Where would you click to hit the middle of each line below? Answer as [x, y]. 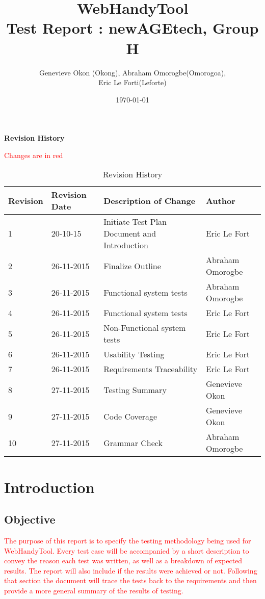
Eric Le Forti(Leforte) [132, 82]
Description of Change [150, 200]
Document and [130, 233]
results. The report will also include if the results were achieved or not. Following [131, 570]
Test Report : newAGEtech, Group [132, 28]
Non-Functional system [145, 328]
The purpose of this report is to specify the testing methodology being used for [128, 541]
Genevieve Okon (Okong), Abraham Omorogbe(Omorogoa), [132, 72]
